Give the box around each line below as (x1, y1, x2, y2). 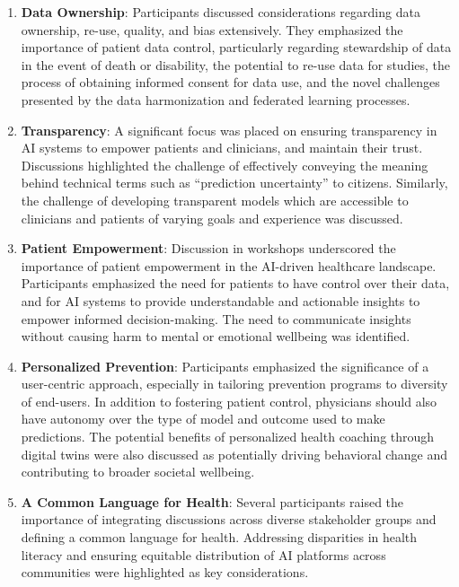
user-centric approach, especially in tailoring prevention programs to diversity (21, 374, 448, 393)
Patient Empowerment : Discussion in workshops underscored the (21, 239, 396, 258)
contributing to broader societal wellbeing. (21, 462, 255, 481)
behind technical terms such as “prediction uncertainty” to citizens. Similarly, (21, 173, 448, 192)
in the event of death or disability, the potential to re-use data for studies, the (21, 55, 451, 74)
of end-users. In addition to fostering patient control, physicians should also (21, 391, 437, 410)
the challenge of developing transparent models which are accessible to (21, 190, 409, 209)
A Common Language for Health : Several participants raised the (21, 492, 404, 511)
